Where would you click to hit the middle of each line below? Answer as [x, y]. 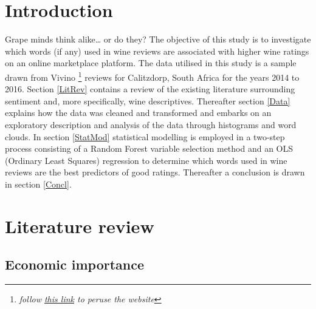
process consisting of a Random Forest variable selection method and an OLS [149, 148]
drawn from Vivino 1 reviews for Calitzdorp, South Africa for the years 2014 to [152, 76]
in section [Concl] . [38, 184]
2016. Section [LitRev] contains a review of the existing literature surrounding [150, 89]
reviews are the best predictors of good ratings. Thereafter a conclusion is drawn [155, 172]
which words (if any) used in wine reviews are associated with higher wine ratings [157, 51]
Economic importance [75, 264]
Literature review [80, 226]
